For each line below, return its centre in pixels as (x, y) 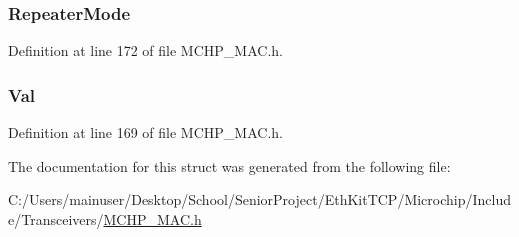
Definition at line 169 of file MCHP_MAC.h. (145, 132)
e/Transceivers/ (56, 218)
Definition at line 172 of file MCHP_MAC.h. (145, 50)
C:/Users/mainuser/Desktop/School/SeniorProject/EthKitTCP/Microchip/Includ (260, 199)
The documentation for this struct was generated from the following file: (229, 165)
